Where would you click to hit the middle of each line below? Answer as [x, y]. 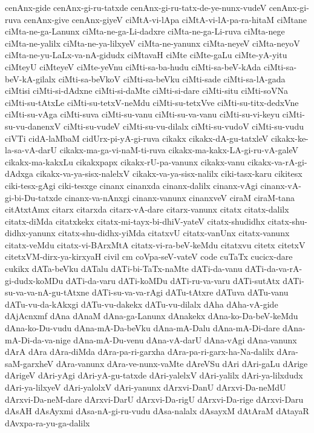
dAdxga [19, 174]
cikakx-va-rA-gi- [277, 161]
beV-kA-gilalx [31, 78]
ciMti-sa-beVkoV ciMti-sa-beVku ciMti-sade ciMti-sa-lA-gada [172, 78]
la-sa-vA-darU [31, 150]
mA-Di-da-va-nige [38, 339]
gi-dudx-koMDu [34, 280]
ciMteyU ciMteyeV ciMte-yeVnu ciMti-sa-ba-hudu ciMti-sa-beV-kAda [133, 66]
